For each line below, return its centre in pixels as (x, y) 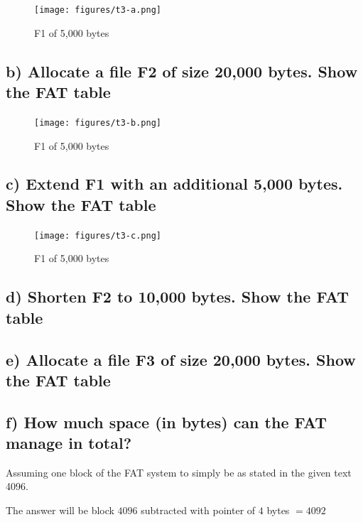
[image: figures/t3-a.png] (98, 10)
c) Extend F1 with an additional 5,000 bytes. (174, 184)
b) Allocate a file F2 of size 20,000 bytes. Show (182, 71)
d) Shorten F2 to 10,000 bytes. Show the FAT (177, 297)
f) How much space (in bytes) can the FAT (167, 422)
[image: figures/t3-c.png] (98, 235)
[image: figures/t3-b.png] (98, 123)
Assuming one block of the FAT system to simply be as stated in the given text (179, 472)
